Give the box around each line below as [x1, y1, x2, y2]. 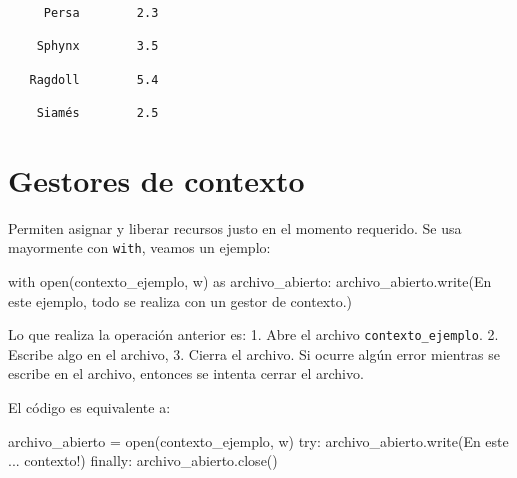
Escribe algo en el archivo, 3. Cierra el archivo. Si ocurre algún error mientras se [8, 343, 500, 364]
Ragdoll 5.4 [29, 72, 159, 87]
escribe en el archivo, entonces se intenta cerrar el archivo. [8, 363, 364, 384]
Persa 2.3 [43, 6, 159, 20]
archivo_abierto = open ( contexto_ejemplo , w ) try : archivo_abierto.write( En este [8, 430, 509, 451]
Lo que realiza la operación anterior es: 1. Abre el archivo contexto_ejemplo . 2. [8, 324, 499, 345]
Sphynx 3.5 [36, 39, 159, 54]
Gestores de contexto [8, 159, 305, 200]
